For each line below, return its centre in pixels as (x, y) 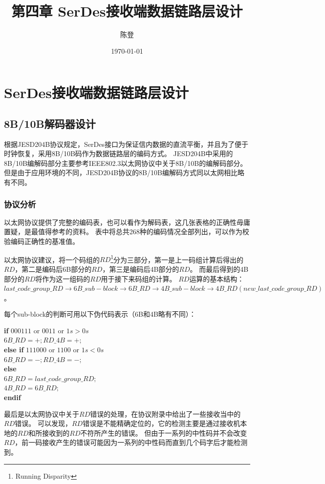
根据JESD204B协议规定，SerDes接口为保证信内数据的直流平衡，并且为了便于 (126, 144)
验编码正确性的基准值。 (42, 241)
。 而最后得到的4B (219, 269)
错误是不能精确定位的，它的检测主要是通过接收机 (162, 423)
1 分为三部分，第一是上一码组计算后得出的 (177, 259)
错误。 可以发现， (43, 423)
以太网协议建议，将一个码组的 (52, 259)
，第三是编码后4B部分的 (141, 269)
